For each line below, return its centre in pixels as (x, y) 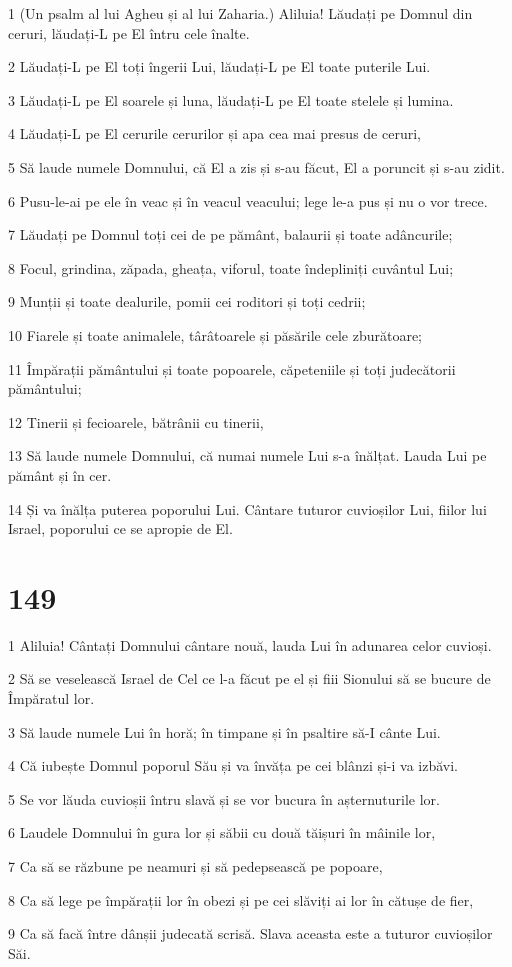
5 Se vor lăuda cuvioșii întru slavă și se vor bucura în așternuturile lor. (224, 798)
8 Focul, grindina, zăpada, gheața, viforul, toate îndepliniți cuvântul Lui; (231, 267)
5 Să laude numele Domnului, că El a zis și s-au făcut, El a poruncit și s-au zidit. (256, 166)
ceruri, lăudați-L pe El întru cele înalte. (129, 32)
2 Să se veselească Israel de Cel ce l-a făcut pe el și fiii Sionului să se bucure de (249, 678)
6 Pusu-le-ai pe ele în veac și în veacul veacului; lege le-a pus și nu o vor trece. (248, 200)
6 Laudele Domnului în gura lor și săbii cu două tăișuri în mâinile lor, (222, 832)
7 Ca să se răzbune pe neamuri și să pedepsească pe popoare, (195, 865)
